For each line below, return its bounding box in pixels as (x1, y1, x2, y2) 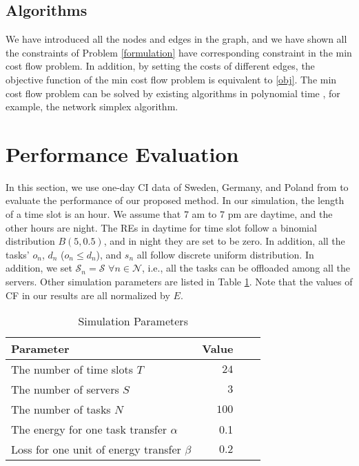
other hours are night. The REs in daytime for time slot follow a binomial (6, 220, 317, 234)
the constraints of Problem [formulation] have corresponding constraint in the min (6, 45, 352, 59)
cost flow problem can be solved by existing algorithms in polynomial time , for (6, 85, 340, 100)
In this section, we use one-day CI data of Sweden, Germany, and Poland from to (6, 179, 349, 194)
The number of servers (11, 381, 119, 398)
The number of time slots (11, 361, 134, 378)
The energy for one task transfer (11, 421, 167, 438)
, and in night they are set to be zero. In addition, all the (103, 234, 345, 248)
